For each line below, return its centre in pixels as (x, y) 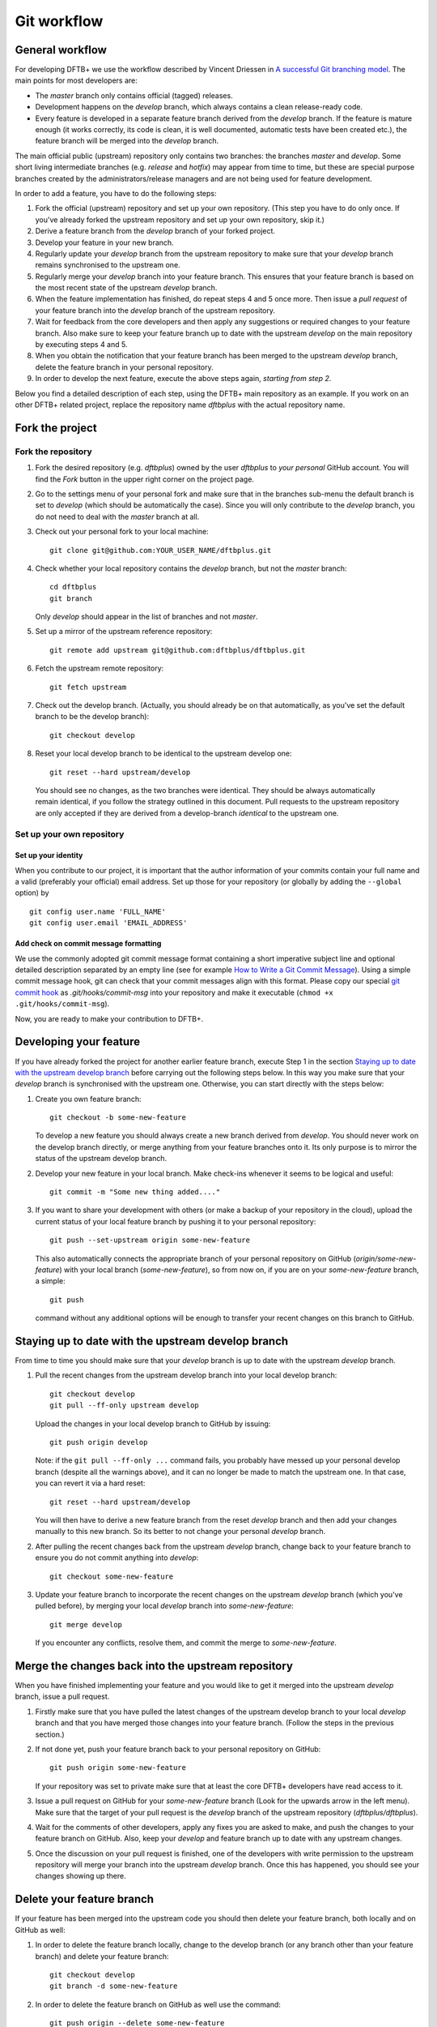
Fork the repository (53, 452)
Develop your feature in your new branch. (104, 242)
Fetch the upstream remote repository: (100, 668)
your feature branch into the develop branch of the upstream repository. (155, 310)
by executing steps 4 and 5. (81, 345)
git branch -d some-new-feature (114, 1986)
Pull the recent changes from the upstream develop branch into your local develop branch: (186, 1375)
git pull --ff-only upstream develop (125, 1406)
